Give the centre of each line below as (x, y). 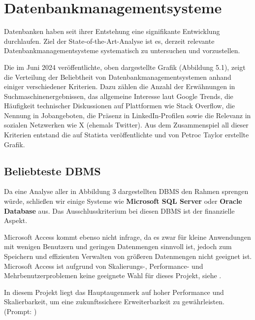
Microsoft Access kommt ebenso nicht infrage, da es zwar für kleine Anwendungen (127, 237)
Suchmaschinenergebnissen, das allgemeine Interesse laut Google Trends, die (119, 96)
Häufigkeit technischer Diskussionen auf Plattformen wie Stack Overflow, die (120, 106)
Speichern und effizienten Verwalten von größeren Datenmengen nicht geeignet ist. (128, 256)
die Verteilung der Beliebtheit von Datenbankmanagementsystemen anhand (118, 77)
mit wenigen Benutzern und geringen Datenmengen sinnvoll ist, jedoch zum (118, 246)
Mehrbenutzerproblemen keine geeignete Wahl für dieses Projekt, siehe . (113, 275)
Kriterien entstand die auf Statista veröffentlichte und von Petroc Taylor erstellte (127, 135)
